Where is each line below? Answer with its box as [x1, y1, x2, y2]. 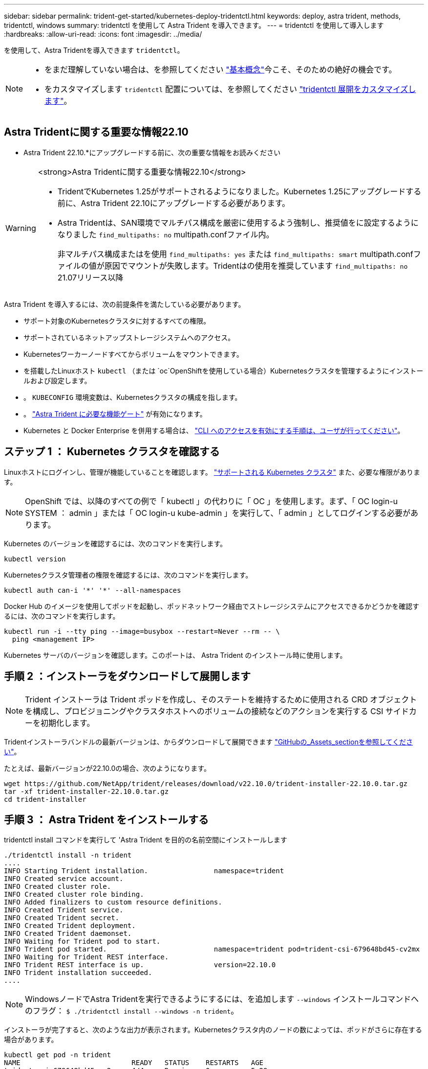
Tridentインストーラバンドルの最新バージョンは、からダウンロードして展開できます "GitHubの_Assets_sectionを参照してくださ [4, 737, 413, 746]
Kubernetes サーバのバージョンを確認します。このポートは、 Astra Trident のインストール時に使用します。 [4, 651, 347, 659]
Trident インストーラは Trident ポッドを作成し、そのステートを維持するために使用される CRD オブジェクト [25, 694, 417, 704]
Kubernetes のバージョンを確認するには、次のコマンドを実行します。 [4, 539, 227, 548]
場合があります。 [4, 1035, 58, 1044]
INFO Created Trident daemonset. [4, 930, 132, 938]
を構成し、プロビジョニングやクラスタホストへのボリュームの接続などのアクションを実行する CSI [25, 706, 384, 716]
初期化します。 [41, 718, 95, 728]
